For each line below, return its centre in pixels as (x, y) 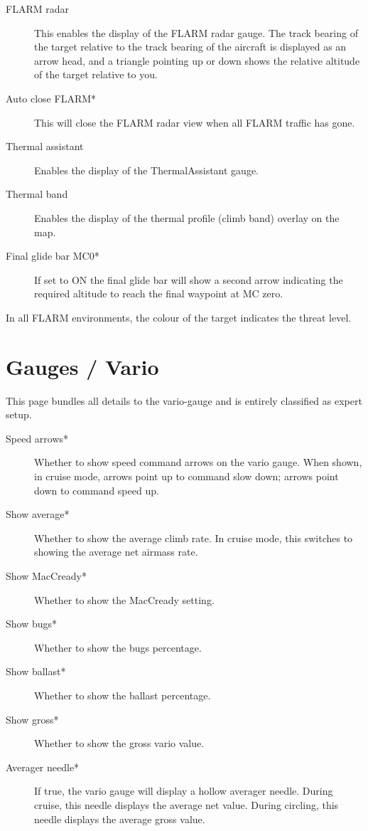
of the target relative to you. (96, 74)
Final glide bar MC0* (53, 256)
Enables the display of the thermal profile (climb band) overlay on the (187, 217)
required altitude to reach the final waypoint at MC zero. (159, 293)
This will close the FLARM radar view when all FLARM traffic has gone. (195, 122)
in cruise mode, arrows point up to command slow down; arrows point (186, 476)
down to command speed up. (97, 490)
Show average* (38, 514)
